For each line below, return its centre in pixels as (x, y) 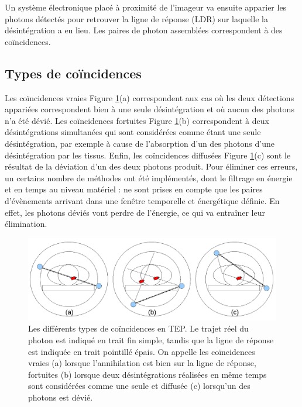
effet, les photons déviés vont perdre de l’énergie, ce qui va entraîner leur (135, 212)
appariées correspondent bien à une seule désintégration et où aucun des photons (150, 109)
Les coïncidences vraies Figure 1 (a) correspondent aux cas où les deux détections (150, 97)
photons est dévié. (61, 397)
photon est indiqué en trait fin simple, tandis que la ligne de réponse (151, 340)
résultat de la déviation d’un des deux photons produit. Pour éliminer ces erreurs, (151, 166)
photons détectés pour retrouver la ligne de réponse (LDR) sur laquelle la (136, 18)
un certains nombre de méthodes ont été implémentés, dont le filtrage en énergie (149, 177)
